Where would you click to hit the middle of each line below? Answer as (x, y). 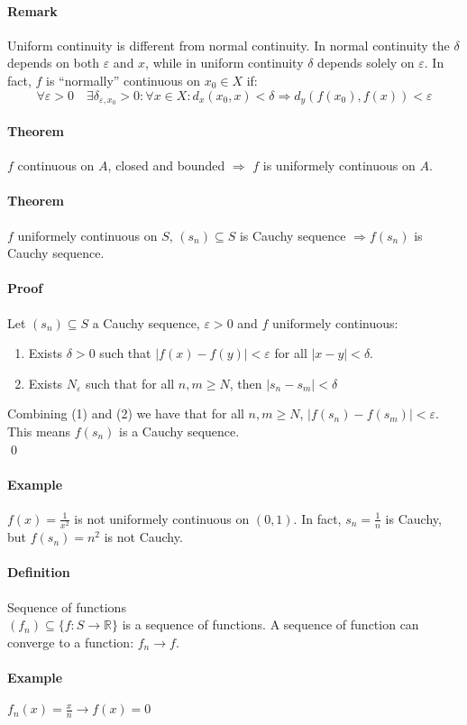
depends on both (53, 63)
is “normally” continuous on (123, 80)
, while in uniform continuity (224, 63)
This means (39, 431)
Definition (39, 572)
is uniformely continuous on (339, 165)
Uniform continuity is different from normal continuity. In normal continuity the (229, 45)
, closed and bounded (166, 165)
